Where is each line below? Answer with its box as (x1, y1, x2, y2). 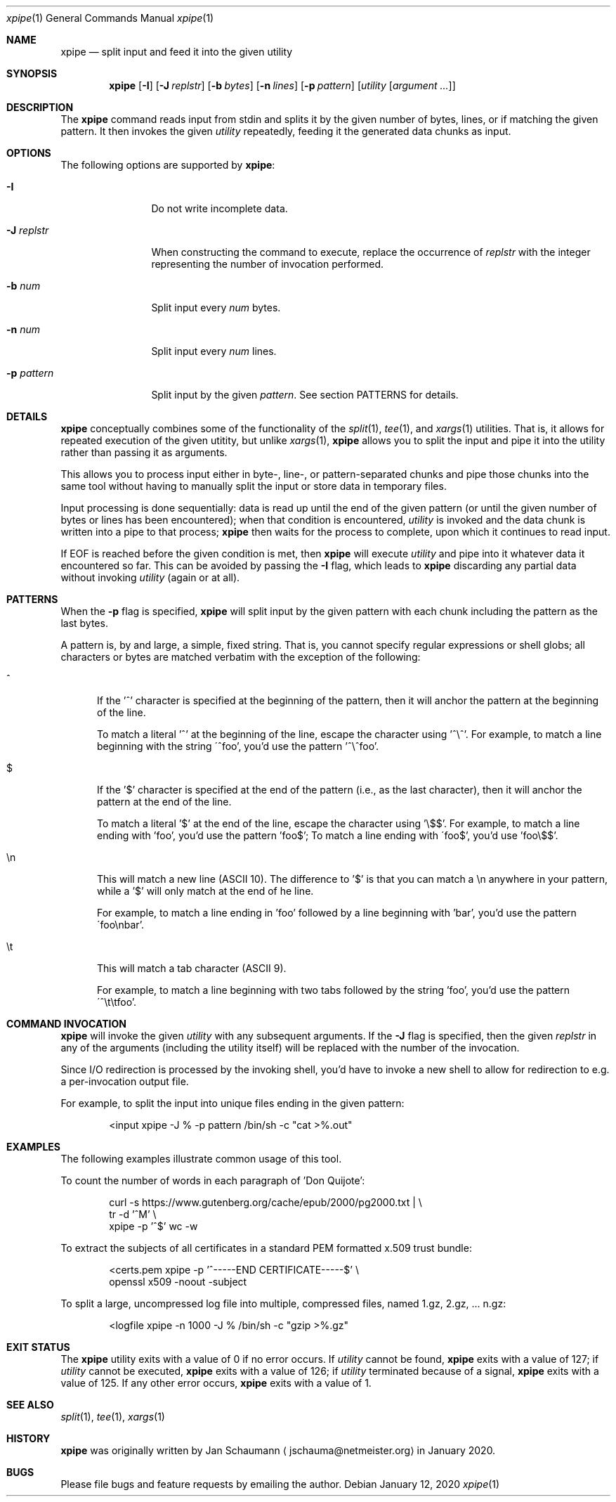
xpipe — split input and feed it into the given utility (60, 46, 293, 58)
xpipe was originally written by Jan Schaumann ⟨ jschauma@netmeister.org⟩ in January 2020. (60, 1444, 496, 1456)
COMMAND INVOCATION (6, 1018, 126, 1030)
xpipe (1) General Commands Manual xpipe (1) (6, 12, 214, 24)
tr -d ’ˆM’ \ (109, 1208, 157, 1220)
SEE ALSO (6, 1399, 54, 1411)
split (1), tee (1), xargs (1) (60, 1411, 165, 1423)
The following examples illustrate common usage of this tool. (60, 1153, 342, 1165)
